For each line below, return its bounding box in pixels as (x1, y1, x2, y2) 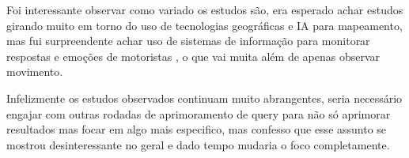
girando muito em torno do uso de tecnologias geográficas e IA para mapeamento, (6, 17, 403, 33)
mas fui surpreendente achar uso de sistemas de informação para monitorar (6, 32, 370, 49)
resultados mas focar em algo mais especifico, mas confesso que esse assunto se (6, 121, 387, 137)
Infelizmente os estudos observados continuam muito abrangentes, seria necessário (6, 89, 403, 106)
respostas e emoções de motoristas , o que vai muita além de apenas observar (6, 47, 381, 64)
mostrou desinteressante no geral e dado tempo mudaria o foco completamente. (6, 136, 390, 152)
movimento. (6, 63, 63, 80)
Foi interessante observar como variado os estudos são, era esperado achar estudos (6, 2, 403, 17)
